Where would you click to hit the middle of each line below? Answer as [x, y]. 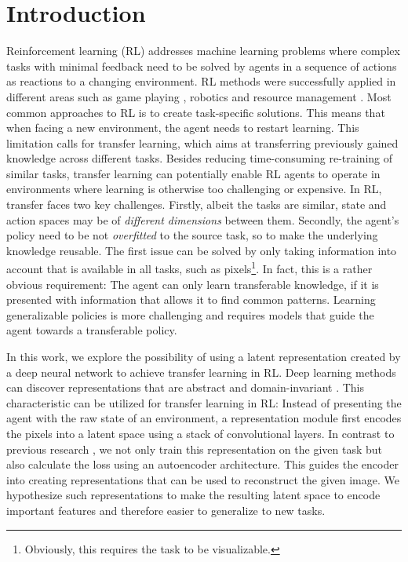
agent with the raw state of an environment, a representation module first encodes [204, 418]
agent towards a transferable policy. [92, 330]
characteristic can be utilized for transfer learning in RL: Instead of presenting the [204, 402]
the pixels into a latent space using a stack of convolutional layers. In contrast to [200, 434]
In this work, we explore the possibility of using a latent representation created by [204, 357]
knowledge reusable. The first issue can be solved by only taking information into [202, 250]
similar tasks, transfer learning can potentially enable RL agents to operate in [193, 173]
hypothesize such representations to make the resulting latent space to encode [193, 495]
